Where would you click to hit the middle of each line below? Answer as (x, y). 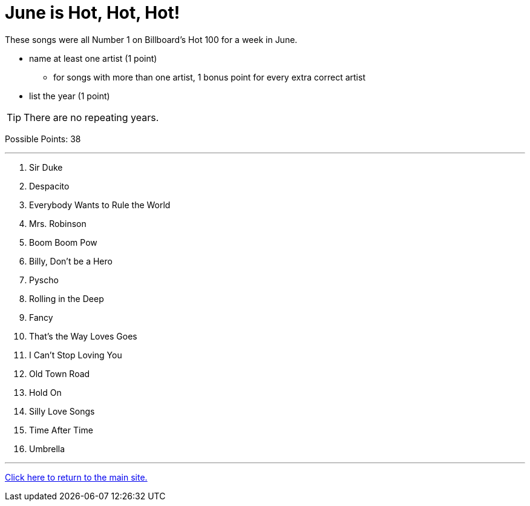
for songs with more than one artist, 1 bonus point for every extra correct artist (209, 77)
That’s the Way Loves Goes (83, 336)
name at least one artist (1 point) (93, 58)
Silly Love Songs (62, 411)
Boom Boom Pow (63, 242)
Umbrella (47, 448)
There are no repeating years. (91, 117)
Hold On (45, 392)
